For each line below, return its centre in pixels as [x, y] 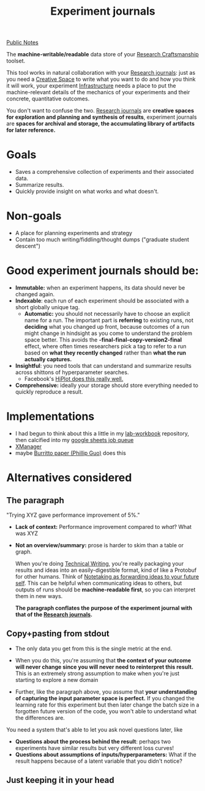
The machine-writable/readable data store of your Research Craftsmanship [102, 54]
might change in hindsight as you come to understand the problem [108, 333]
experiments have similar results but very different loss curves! [95, 748]
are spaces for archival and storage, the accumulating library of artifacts [100, 124]
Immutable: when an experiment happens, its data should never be [100, 288]
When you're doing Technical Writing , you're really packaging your [99, 563]
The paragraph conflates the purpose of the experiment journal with [104, 608]
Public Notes [22, 43]
